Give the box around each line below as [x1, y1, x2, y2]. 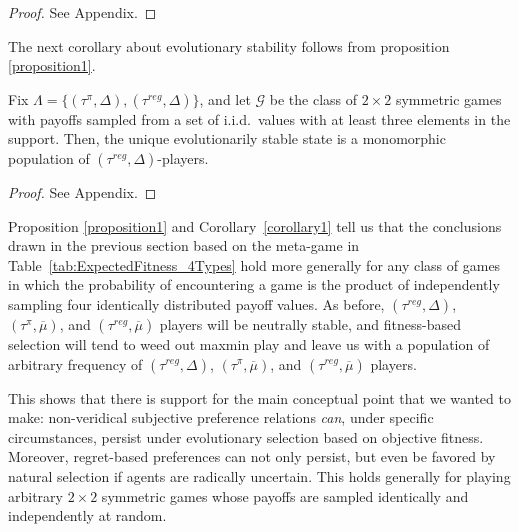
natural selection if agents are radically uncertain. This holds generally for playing [8, 465, 511, 486]
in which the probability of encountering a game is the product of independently [8, 274, 500, 295]
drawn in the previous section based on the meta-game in [8, 235, 360, 256]
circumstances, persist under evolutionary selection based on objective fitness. [8, 426, 484, 447]
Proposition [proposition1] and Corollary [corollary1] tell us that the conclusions [8, 215, 502, 236]
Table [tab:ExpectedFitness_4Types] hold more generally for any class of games [8, 254, 501, 275]
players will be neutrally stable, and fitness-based [159, 313, 461, 334]
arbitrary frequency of [8, 353, 143, 374]
